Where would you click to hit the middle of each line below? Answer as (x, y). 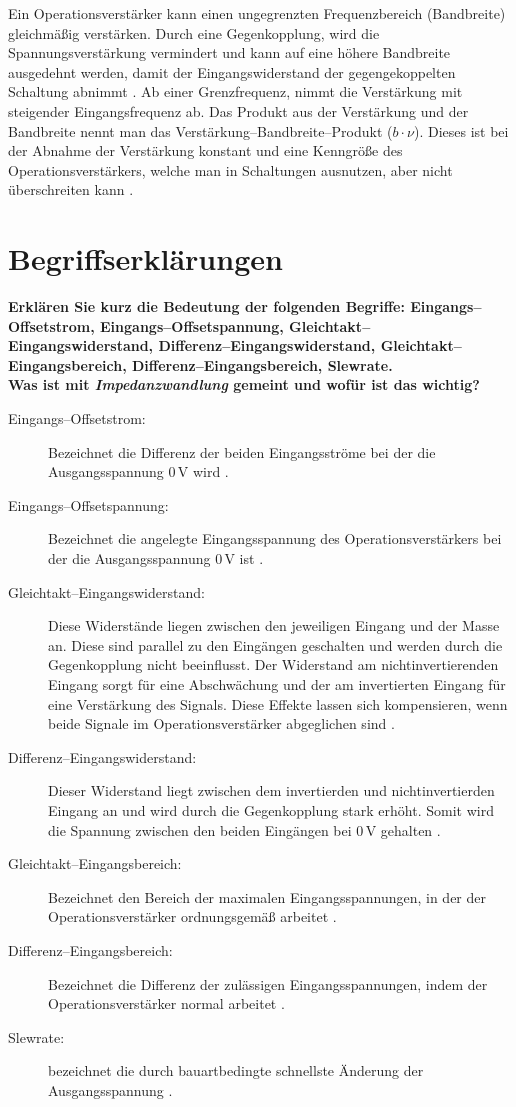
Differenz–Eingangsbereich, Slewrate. (262, 364)
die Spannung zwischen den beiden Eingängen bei (200, 829)
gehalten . (410, 829)
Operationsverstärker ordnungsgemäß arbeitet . (192, 916)
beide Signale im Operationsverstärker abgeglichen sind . (221, 723)
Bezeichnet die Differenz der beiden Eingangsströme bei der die (242, 451)
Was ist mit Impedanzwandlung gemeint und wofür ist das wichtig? (244, 384)
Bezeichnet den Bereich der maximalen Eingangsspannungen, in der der (267, 896)
